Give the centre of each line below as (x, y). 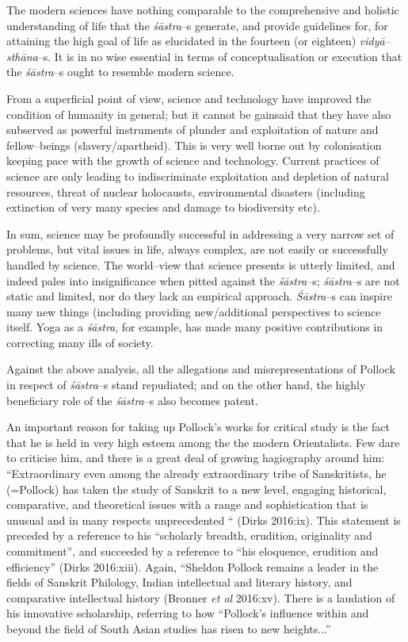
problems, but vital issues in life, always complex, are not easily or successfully (197, 249)
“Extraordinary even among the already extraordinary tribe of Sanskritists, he (196, 474)
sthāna (22, 56)
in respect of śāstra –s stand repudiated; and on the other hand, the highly (186, 385)
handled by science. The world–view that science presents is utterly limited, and (201, 264)
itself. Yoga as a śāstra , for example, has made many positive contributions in (195, 327)
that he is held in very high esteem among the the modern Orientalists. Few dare (203, 442)
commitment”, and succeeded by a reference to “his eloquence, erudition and (193, 551)
